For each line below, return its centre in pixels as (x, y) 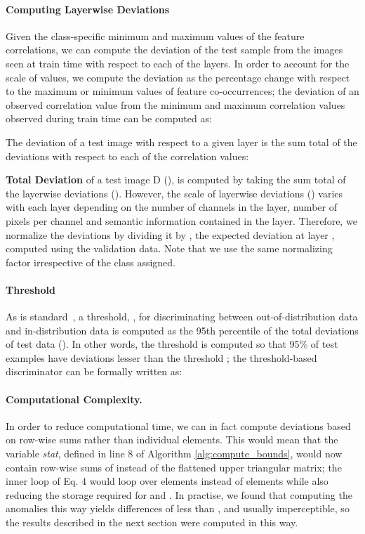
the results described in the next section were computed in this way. (152, 522)
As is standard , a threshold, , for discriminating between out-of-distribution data (182, 317)
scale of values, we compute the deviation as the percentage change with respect (178, 77)
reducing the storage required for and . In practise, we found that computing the (179, 494)
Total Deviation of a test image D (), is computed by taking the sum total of (176, 180)
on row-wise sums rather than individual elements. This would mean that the (172, 439)
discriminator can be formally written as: (94, 371)
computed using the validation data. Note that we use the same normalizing (169, 248)
